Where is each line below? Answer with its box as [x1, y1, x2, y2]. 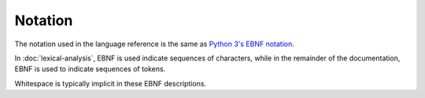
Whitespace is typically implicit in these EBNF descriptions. [14, 78, 207, 88]
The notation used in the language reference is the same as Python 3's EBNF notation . [14, 39, 295, 49]
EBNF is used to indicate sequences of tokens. [14, 64, 166, 74]
